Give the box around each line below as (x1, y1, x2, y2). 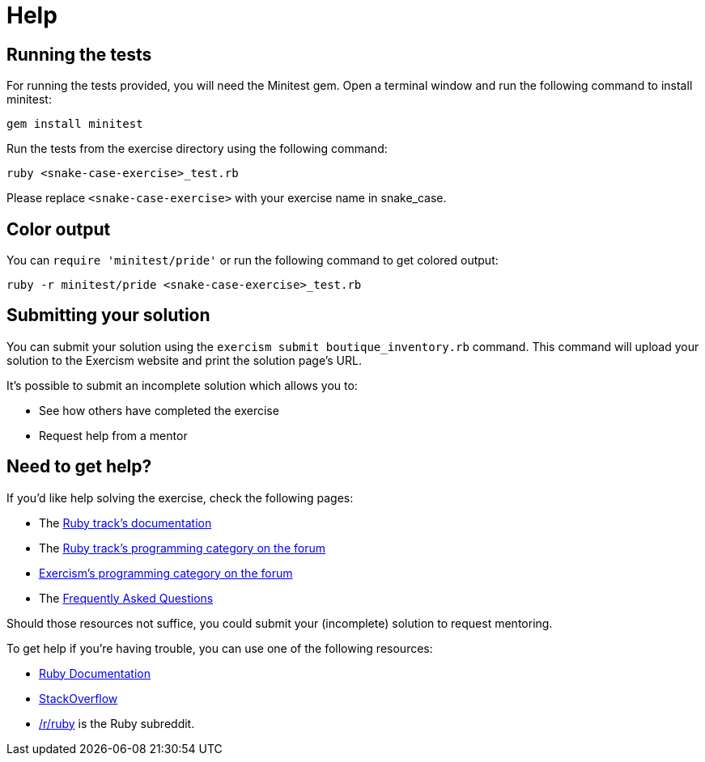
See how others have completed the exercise (39, 403, 279, 417)
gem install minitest (6, 117, 143, 131)
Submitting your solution (6, 305, 210, 326)
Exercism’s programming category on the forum (39, 565, 293, 580)
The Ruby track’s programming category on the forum (39, 540, 325, 555)
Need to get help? (6, 456, 152, 477)
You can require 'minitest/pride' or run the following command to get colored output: (6, 253, 499, 268)
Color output (6, 218, 111, 239)
